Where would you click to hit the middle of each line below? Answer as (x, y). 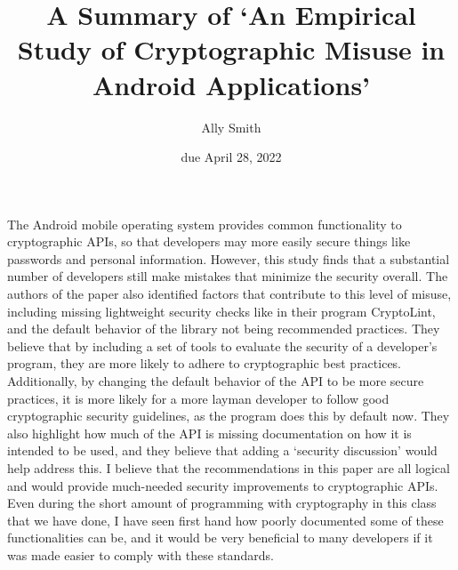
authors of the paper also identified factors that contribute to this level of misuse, (229, 294)
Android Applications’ (231, 84)
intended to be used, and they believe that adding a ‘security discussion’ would (222, 450)
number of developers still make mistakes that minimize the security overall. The (228, 276)
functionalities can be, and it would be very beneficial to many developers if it (220, 538)
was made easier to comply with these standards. (141, 554)
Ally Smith (231, 127)
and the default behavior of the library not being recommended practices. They (224, 329)
